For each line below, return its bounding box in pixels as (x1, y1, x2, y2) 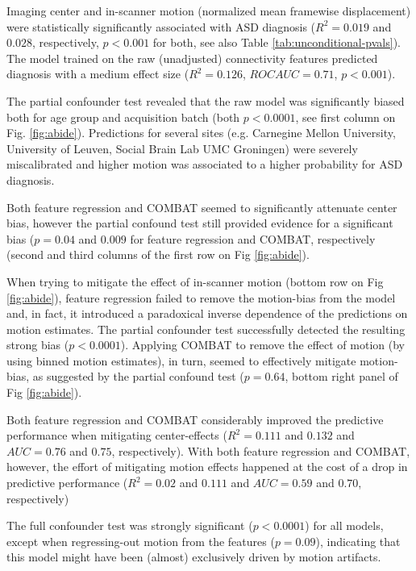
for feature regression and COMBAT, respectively (130, 230, 376, 247)
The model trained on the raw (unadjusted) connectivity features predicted (6, 49, 378, 66)
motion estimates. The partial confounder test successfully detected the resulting (6, 320, 406, 337)
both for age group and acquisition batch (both (6, 108, 240, 125)
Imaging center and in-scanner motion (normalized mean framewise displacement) (6, 2, 411, 19)
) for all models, (305, 517, 384, 534)
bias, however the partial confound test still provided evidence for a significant (6, 215, 393, 231)
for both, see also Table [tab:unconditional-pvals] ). (152, 34, 401, 51)
